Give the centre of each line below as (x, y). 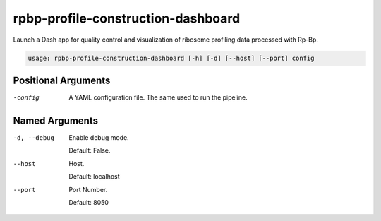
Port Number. (88, 189)
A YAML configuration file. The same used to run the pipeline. (158, 97)
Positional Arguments (62, 80)
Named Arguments (56, 120)
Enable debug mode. (99, 137)
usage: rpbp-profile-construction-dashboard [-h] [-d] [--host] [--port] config (171, 58)
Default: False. (90, 150)
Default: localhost (94, 177)
